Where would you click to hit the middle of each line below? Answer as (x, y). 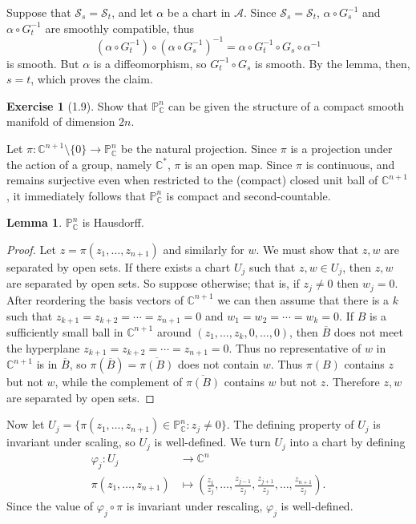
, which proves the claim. (92, 79)
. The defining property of (290, 424)
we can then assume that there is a (303, 299)
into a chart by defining (347, 442)
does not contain (218, 364)
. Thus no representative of (295, 347)
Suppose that (39, 12)
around (174, 331)
